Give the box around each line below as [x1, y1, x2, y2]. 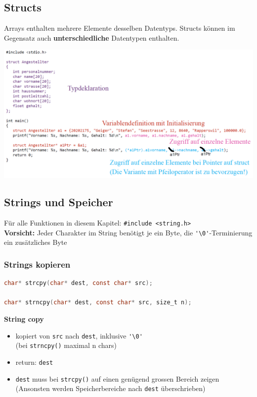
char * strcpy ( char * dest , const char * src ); [4, 280, 153, 287]
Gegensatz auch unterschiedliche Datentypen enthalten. [4, 32, 179, 43]
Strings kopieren [4, 258, 71, 270]
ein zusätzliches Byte [4, 237, 67, 247]
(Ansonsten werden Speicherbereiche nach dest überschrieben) [15, 383, 206, 394]
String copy [4, 313, 44, 324]
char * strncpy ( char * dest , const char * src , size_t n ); [4, 299, 192, 306]
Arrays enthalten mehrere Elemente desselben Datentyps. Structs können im [4, 23, 235, 33]
